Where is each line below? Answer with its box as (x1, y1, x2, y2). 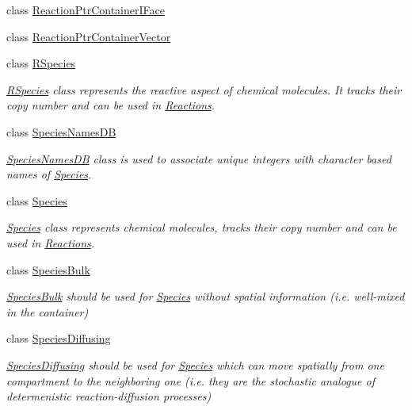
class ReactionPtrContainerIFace (6, 2, 165, 17)
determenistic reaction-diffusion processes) (6, 388, 212, 404)
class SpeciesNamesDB (6, 123, 116, 140)
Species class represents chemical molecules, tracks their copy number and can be (6, 219, 397, 236)
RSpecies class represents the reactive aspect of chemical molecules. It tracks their (6, 81, 402, 98)
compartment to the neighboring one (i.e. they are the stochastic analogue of (6, 372, 375, 389)
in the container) (6, 303, 89, 320)
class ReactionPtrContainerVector (6, 28, 171, 44)
